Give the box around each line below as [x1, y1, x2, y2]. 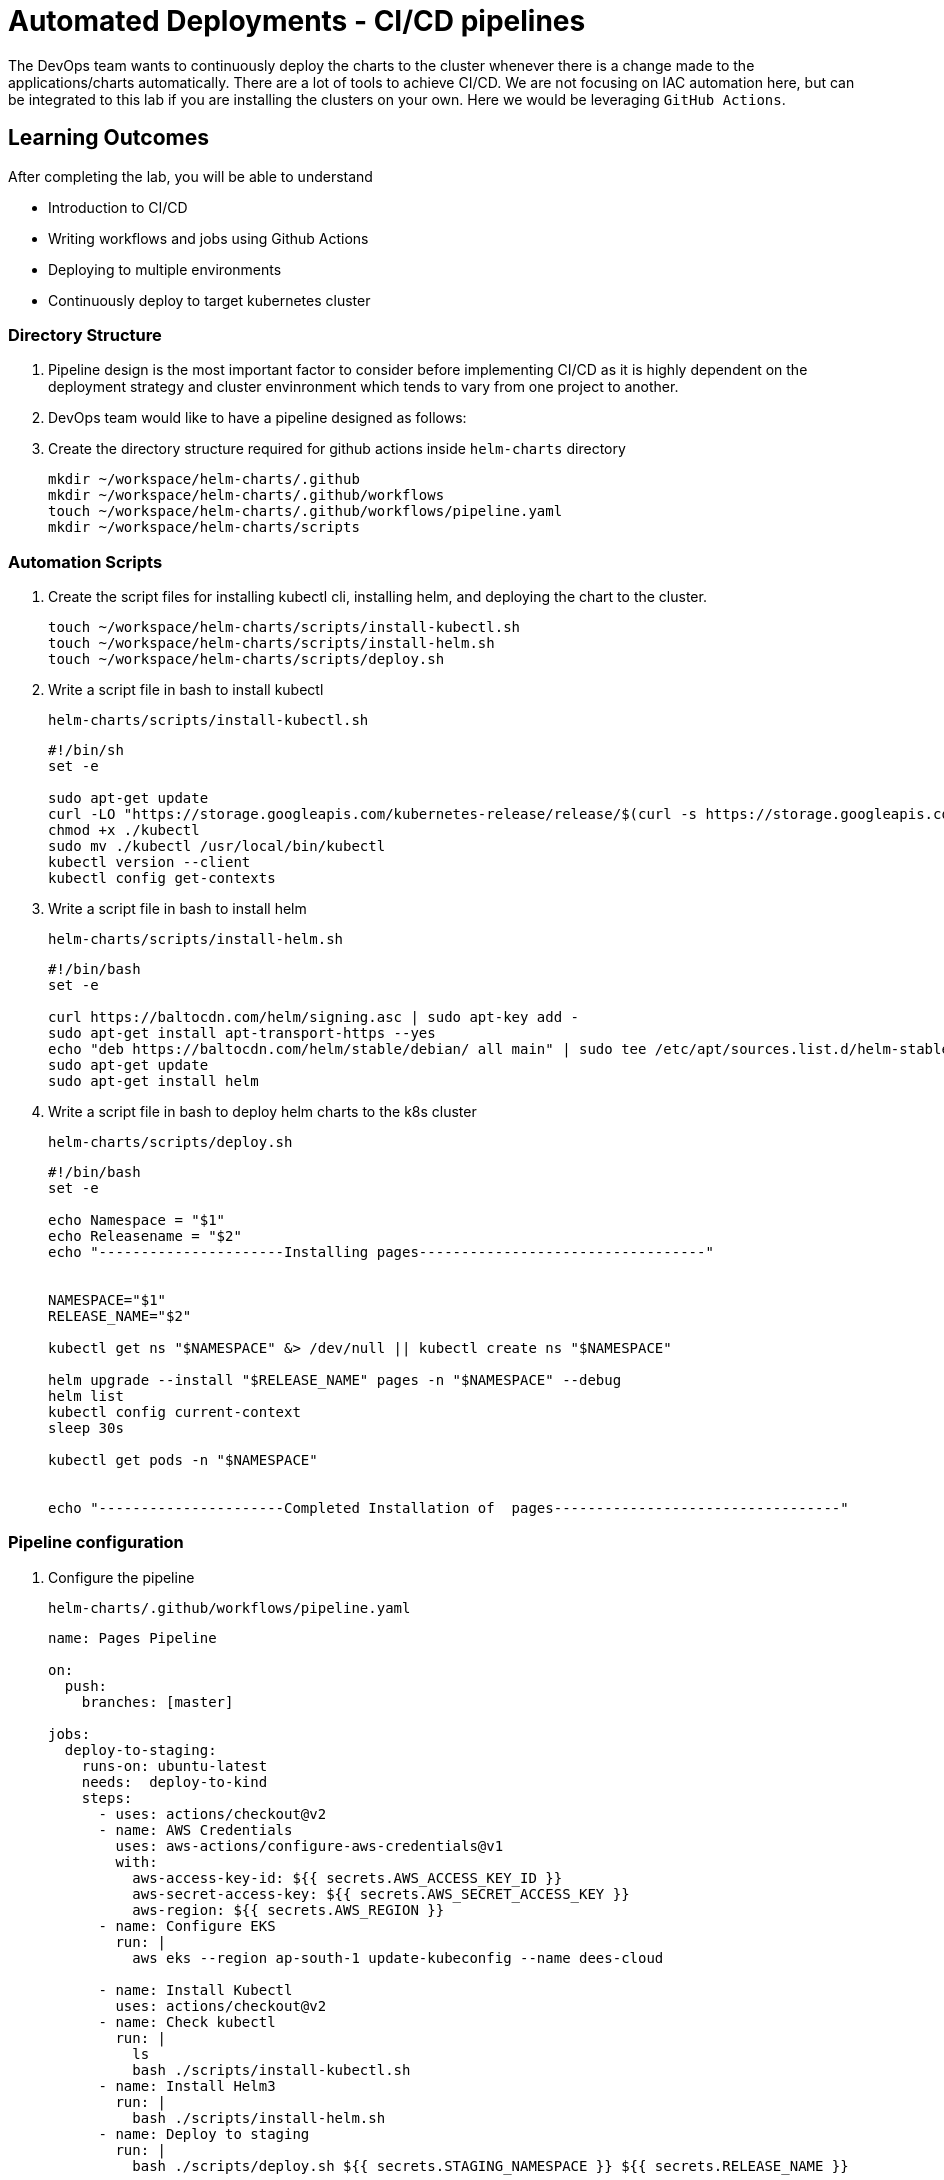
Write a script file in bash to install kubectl [48, 681, 324, 699]
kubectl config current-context [48, 1404, 301, 1421]
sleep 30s [48, 1420, 124, 1437]
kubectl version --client [48, 854, 251, 871]
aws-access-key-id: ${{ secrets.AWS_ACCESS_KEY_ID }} [132, 1869, 563, 1886]
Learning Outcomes [8, 125, 209, 151]
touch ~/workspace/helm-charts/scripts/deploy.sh [48, 651, 445, 668]
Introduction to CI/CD [48, 198, 188, 216]
